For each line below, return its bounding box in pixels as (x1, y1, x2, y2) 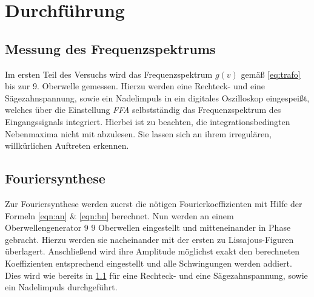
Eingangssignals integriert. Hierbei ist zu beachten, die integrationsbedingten (5, 115, 290, 128)
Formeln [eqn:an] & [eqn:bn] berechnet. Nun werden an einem (5, 209, 234, 222)
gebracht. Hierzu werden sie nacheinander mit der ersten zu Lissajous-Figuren (5, 233, 294, 245)
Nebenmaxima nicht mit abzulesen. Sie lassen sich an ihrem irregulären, (5, 127, 272, 140)
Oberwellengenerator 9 (5, 221, 89, 234)
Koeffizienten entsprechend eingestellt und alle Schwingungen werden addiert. (5, 256, 292, 269)
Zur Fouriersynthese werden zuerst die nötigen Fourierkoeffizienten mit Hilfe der (5, 197, 302, 210)
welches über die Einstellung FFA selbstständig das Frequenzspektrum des (5, 103, 281, 116)
